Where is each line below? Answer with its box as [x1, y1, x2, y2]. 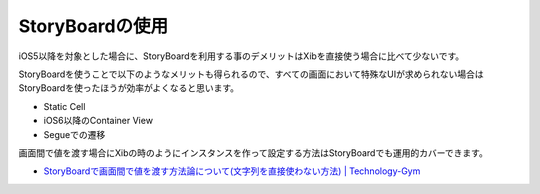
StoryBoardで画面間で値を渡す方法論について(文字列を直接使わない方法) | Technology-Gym [43, 165, 421, 177]
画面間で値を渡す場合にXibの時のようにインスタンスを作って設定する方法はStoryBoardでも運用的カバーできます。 [18, 146, 489, 159]
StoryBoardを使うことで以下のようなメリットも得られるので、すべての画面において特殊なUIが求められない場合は [18, 68, 484, 80]
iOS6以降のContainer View [43, 115, 154, 127]
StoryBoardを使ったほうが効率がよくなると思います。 [18, 82, 240, 94]
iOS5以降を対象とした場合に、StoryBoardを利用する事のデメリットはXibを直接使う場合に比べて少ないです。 [18, 50, 465, 62]
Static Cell [43, 100, 86, 112]
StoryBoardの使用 [18, 15, 169, 37]
